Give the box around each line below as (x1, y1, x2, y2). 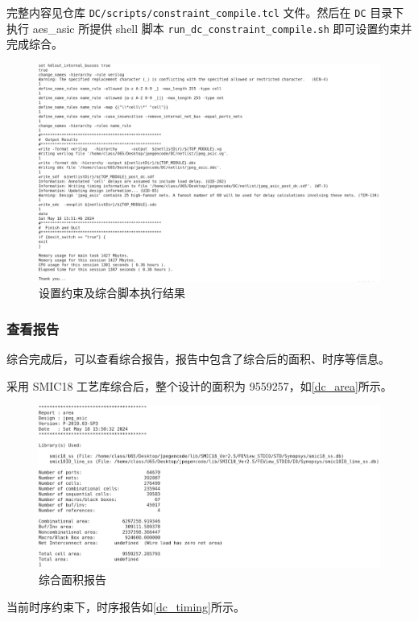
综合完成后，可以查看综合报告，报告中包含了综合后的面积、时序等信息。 (6, 350, 390, 367)
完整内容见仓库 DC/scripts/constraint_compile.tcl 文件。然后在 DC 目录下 (6, 4, 404, 20)
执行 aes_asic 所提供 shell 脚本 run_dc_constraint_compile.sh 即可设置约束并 (6, 19, 412, 36)
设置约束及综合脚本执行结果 (39, 284, 185, 301)
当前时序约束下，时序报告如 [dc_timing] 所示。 (6, 598, 245, 615)
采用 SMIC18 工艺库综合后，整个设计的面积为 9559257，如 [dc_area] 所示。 (6, 377, 392, 394)
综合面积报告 (39, 571, 106, 588)
